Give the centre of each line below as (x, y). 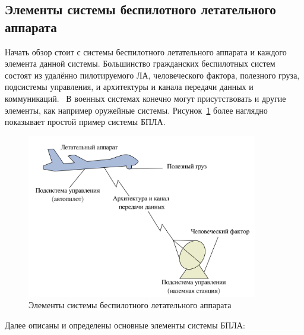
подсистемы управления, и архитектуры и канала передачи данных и (129, 87)
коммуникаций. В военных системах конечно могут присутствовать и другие (145, 98)
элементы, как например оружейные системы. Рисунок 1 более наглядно (136, 110)
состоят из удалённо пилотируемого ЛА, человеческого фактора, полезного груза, (152, 75)
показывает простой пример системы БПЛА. (85, 122)
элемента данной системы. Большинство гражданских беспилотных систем (140, 63)
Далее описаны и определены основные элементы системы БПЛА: (125, 325)
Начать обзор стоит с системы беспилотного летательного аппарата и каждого (146, 51)
